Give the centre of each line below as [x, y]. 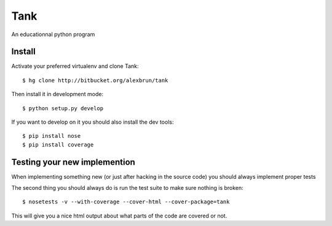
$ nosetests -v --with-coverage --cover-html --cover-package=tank [126, 202]
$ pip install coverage [58, 145]
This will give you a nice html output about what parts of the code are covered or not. [119, 216]
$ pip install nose [52, 136]
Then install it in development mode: [57, 94]
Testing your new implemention [73, 162]
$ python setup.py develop [63, 108]
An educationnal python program [53, 34]
